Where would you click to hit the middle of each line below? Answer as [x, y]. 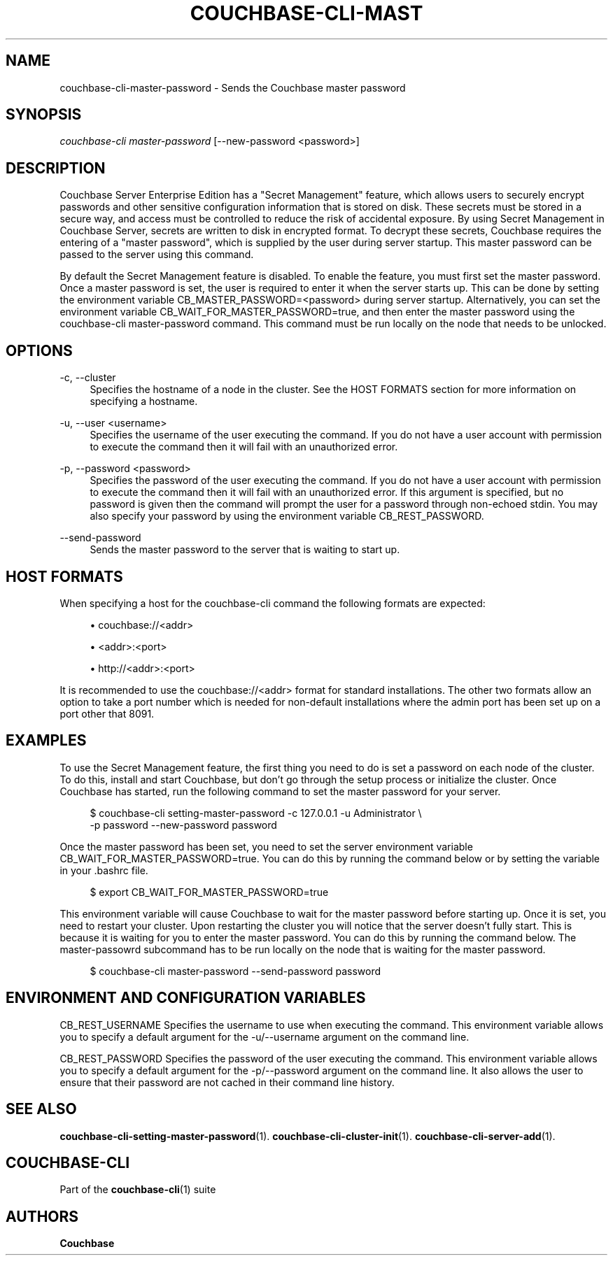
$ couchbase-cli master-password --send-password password [235, 971]
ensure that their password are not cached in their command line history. [227, 1082]
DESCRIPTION [56, 168]
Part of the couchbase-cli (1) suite [138, 1190]
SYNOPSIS [44, 115]
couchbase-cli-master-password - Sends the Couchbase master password [233, 87]
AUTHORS [42, 1216]
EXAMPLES [46, 741]
